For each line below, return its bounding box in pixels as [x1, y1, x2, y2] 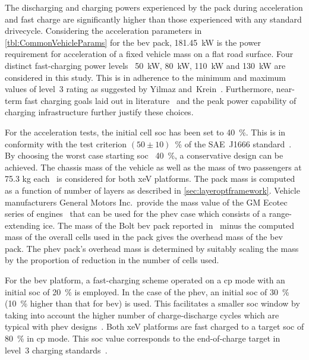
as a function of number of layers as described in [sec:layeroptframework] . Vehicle [5, 184, 300, 196]
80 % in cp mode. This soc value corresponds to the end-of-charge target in [5, 332, 280, 345]
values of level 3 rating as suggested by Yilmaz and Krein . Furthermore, [5, 83, 274, 95]
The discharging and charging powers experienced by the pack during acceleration [5, 1, 303, 13]
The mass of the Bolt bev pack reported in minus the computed [58, 219, 295, 231]
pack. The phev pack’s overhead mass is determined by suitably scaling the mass [5, 242, 299, 254]
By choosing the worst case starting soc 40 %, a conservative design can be [5, 149, 283, 162]
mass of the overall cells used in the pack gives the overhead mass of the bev [5, 230, 283, 243]
